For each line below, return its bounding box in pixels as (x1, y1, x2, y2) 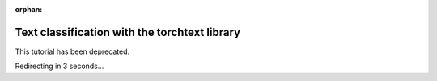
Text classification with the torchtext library (15, 25, 241, 39)
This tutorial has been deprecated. (15, 47, 130, 56)
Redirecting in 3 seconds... (15, 61, 104, 71)
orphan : (15, 5, 43, 14)
